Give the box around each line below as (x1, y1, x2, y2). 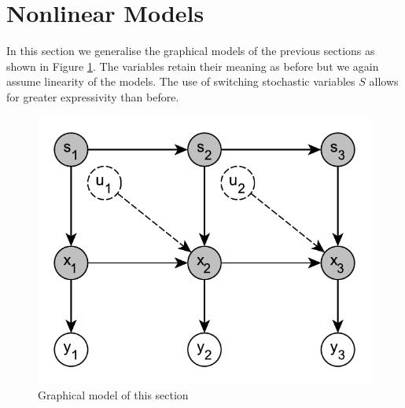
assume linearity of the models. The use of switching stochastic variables (6, 73, 355, 90)
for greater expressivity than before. (6, 88, 179, 105)
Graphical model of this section (38, 387, 189, 403)
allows (369, 73, 399, 90)
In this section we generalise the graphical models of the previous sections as (6, 42, 375, 59)
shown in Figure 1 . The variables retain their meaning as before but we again (6, 57, 379, 74)
